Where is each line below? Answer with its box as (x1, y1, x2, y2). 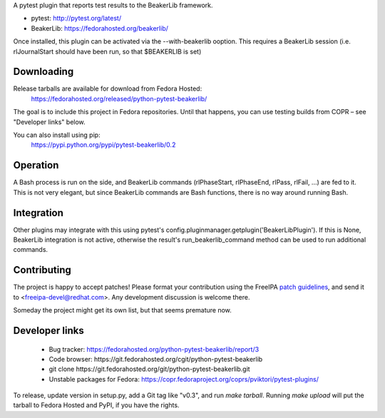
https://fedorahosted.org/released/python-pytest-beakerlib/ (31, 94, 207, 103)
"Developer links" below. (13, 118, 86, 126)
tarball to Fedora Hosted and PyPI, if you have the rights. (13, 401, 180, 409)
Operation (13, 159, 59, 171)
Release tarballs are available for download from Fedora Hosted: (13, 84, 202, 93)
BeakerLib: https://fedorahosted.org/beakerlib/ (31, 24, 169, 32)
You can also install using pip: (13, 131, 101, 139)
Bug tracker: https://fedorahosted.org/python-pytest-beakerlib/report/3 (48, 345, 260, 353)
